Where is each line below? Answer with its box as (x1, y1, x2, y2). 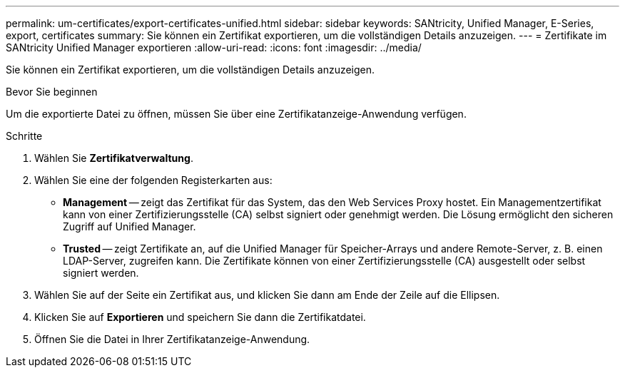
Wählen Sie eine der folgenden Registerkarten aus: (34, 174, 273, 186)
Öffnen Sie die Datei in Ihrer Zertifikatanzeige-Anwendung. (34, 333, 310, 345)
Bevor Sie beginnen (6, 86, 98, 98)
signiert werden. (63, 267, 139, 279)
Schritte (6, 130, 43, 142)
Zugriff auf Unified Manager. (63, 220, 196, 233)
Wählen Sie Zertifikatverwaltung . (34, 152, 193, 164)
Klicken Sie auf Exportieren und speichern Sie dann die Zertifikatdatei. (34, 311, 366, 323)
